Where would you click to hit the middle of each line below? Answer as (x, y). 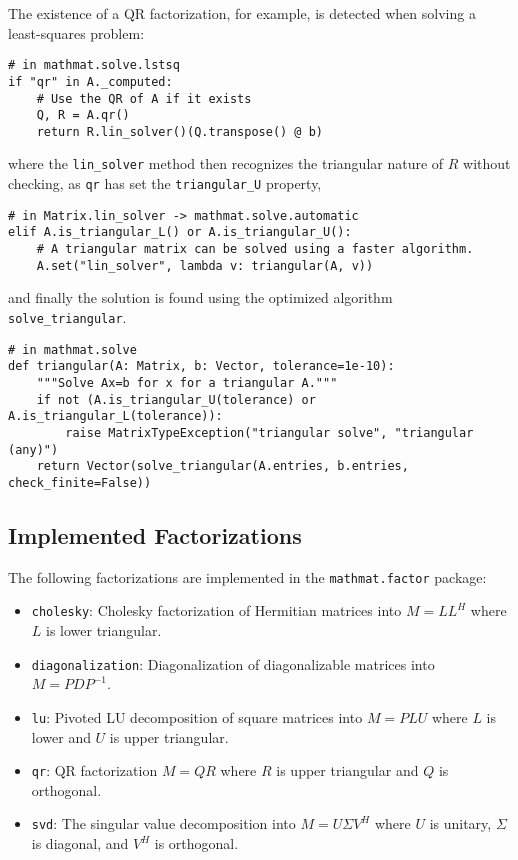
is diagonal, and (80, 843)
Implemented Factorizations (155, 534)
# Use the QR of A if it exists (144, 98)
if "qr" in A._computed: (90, 81)
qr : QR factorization (94, 770)
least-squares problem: (76, 32)
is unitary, (460, 823)
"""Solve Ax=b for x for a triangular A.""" (187, 382)
